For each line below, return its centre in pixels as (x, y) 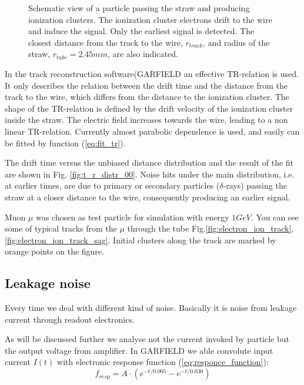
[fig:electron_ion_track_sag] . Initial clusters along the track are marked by (141, 240)
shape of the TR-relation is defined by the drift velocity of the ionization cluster (149, 108)
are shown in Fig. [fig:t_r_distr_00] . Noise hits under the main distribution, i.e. (150, 174)
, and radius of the (236, 42)
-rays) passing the (255, 185)
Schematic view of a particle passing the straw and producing (139, 8)
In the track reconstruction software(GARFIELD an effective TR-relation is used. (152, 73)
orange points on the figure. (54, 251)
